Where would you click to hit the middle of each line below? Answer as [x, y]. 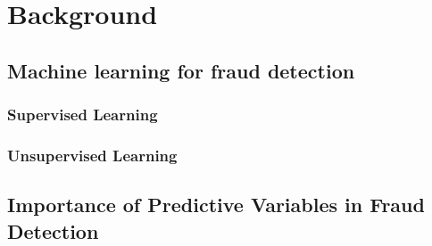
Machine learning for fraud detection [181, 70]
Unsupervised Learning [92, 155]
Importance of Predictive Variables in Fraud [216, 205]
